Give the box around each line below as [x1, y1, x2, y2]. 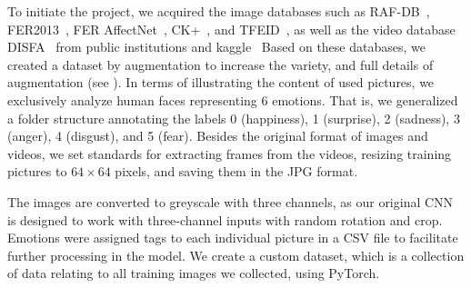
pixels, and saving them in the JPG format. [115, 162, 358, 181]
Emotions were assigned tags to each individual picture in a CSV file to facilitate [7, 228, 458, 247]
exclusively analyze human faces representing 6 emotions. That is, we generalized [7, 90, 458, 109]
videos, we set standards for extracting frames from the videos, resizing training [7, 144, 452, 163]
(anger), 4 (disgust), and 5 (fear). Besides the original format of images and [7, 126, 428, 145]
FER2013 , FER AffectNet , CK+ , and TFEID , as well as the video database [7, 19, 456, 38]
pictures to [7, 162, 67, 181]
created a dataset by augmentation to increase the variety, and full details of [7, 55, 434, 74]
